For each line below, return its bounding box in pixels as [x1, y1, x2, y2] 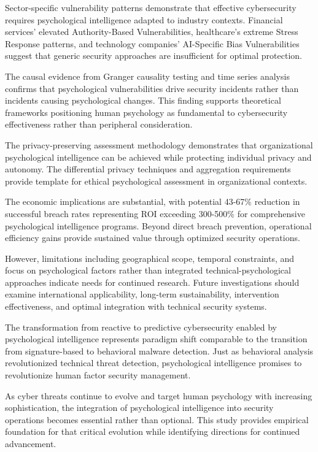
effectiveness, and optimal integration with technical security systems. [5, 300, 267, 313]
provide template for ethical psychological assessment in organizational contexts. [5, 174, 308, 187]
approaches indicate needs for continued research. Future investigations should [5, 275, 300, 288]
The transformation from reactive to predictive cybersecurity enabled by [5, 320, 277, 333]
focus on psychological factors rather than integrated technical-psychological [5, 264, 291, 277]
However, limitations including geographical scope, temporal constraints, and [5, 251, 295, 264]
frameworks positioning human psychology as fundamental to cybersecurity [5, 105, 288, 118]
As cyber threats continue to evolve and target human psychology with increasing [5, 389, 312, 402]
